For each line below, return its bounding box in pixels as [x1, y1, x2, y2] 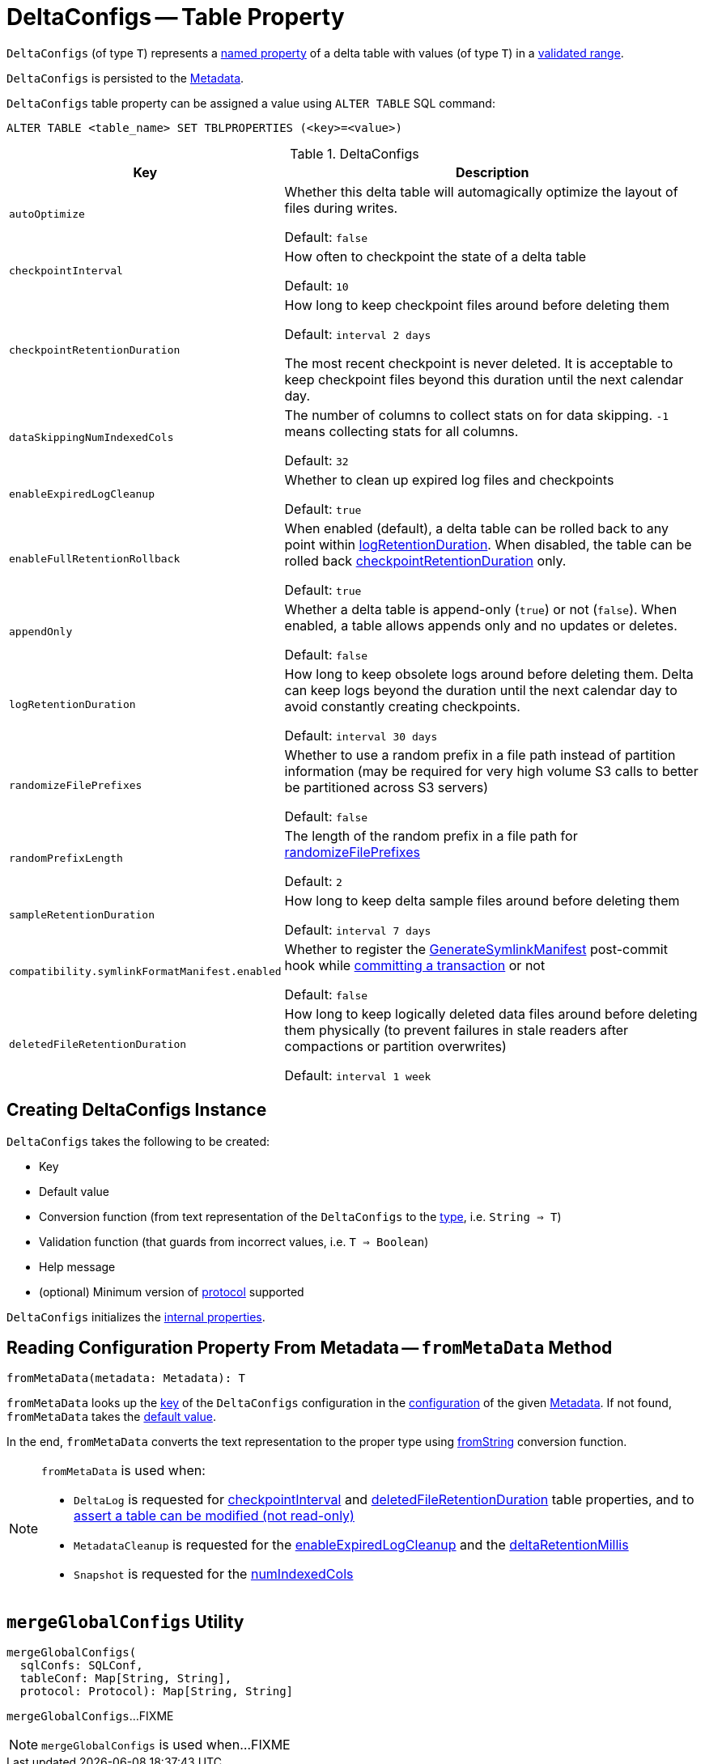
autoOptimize [9, 208, 85, 221]
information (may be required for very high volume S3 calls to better [284, 762, 699, 779]
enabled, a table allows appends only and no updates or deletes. [284, 617, 677, 634]
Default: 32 [284, 452, 349, 469]
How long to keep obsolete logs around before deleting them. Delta [284, 665, 694, 682]
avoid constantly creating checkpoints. [284, 698, 520, 715]
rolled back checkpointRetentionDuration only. [284, 552, 567, 569]
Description [456, 163, 529, 180]
